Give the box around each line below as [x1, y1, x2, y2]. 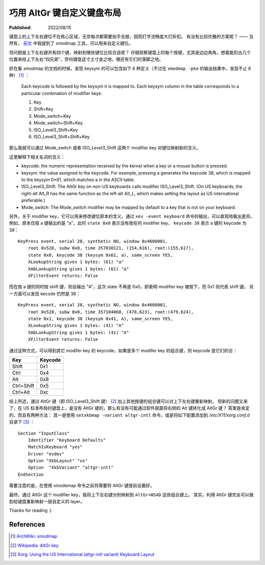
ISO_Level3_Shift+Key [33, 127, 78, 133]
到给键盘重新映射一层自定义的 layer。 [9, 499, 85, 505]
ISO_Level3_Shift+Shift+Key [33, 134, 90, 140]
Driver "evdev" [27, 451, 65, 457]
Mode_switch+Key [33, 113, 71, 119]
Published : [9, 25, 32, 30]
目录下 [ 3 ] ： [9, 419, 35, 425]
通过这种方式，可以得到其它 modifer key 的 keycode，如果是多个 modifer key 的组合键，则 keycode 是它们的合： [9, 347, 238, 354]
